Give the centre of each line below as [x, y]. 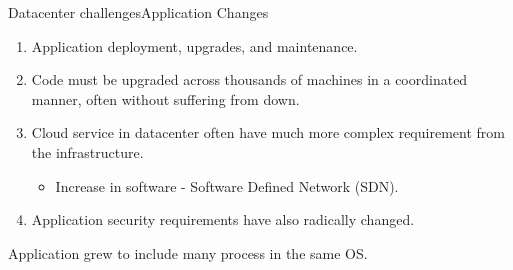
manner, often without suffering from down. [165, 98]
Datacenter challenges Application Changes [138, 12]
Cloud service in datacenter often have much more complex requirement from [268, 132]
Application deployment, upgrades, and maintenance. [194, 45]
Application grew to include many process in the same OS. [188, 252]
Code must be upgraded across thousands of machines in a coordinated [249, 79]
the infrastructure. [87, 151]
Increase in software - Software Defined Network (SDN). [227, 185]
